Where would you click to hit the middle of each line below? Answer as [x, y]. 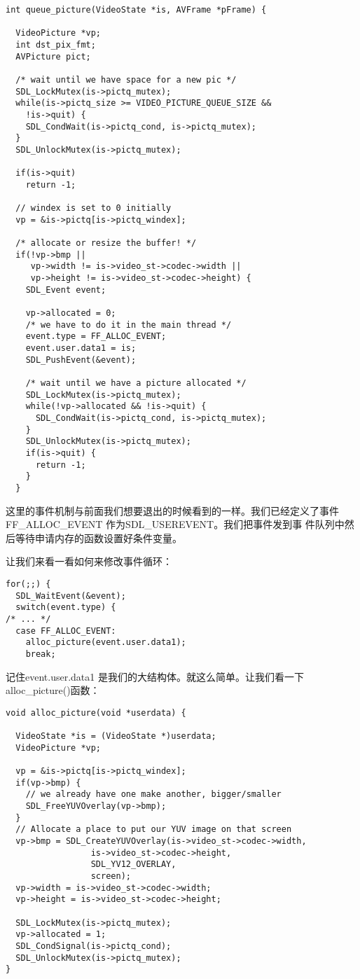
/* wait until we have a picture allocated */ [136, 383]
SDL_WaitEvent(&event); [71, 596]
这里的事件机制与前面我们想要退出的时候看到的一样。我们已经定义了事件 [172, 510]
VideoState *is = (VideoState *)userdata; [116, 736]
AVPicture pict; [53, 56]
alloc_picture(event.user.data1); [106, 643]
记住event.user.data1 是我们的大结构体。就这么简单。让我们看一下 [155, 676]
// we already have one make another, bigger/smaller [153, 794]
